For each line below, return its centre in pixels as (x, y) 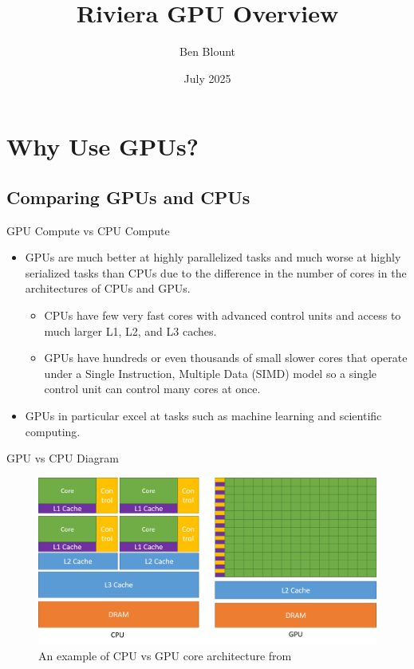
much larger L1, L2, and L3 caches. (130, 331)
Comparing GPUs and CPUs (128, 197)
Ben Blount (207, 51)
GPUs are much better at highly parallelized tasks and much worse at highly (213, 257)
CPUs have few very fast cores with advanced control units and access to (223, 315)
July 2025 (207, 78)
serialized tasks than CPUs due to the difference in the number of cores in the (216, 272)
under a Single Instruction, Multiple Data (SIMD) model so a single (211, 373)
